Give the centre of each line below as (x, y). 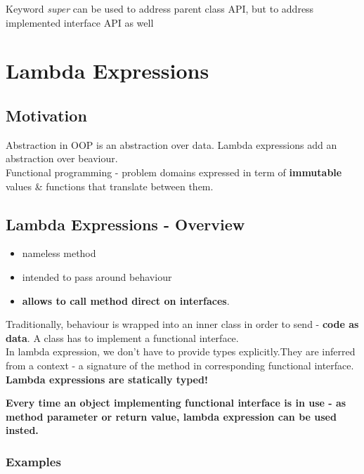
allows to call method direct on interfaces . (126, 300)
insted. (22, 430)
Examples (33, 461)
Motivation (46, 115)
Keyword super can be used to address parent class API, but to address (160, 8)
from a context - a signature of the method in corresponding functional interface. (180, 365)
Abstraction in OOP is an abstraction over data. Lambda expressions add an (171, 144)
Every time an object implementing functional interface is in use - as (176, 403)
